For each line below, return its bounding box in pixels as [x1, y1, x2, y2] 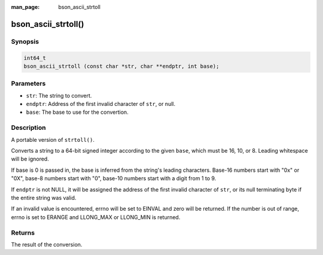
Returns [11, 228, 35, 236]
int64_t [23, 54, 46, 61]
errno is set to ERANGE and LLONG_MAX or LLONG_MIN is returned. [11, 213, 181, 221]
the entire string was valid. [11, 194, 77, 201]
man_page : [11, 4, 40, 10]
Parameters [11, 80, 46, 88]
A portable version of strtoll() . [11, 136, 95, 143]
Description [11, 123, 46, 132]
